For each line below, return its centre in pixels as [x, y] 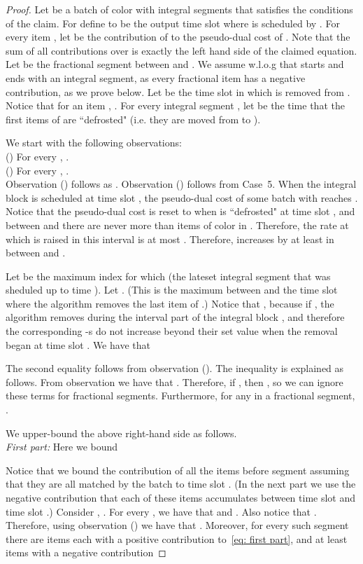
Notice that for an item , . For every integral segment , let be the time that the [175, 105]
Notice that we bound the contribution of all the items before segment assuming [178, 470]
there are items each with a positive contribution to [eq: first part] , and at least [177, 538]
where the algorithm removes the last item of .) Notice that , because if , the [170, 303]
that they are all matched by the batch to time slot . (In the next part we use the [181, 484]
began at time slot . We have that [78, 344]
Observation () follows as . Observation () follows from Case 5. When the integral [181, 184]
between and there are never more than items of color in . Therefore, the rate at [177, 225]
